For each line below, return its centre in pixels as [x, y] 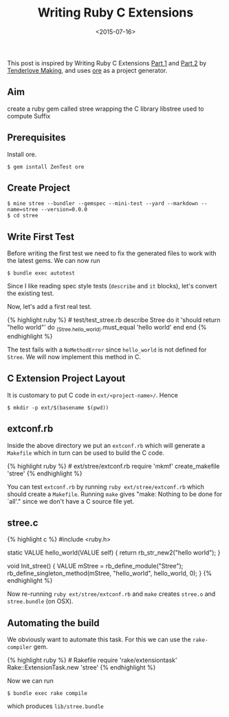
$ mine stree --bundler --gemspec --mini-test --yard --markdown [102, 204]
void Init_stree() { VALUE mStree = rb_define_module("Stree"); [95, 566]
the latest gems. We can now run [54, 261]
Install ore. [22, 154]
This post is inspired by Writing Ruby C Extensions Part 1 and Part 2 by [107, 63]
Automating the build [53, 623]
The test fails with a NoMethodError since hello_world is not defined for [107, 350]
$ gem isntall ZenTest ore [46, 167]
